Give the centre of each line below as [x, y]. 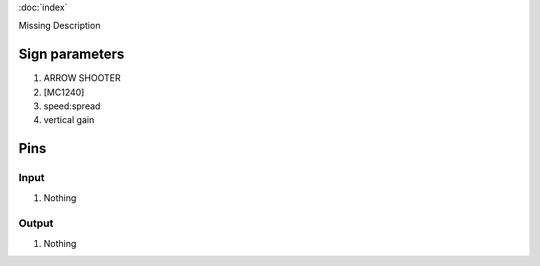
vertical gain [69, 120]
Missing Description [59, 26]
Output [36, 223]
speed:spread [72, 106]
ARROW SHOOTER [82, 78]
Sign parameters [71, 54]
